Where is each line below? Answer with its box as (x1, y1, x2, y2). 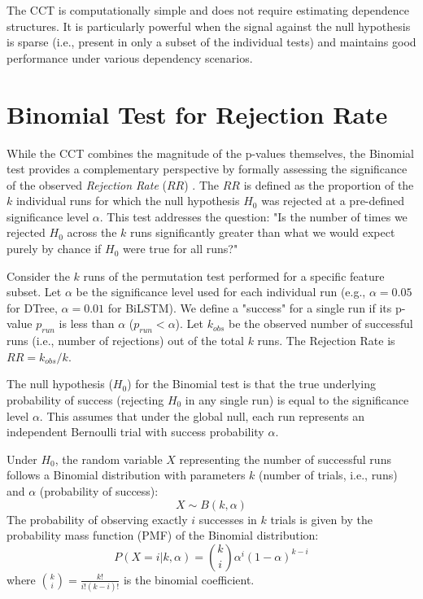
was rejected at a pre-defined (261, 192, 405, 209)
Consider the (7, 267, 70, 284)
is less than (59, 315, 115, 332)
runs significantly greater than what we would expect (129, 224, 395, 241)
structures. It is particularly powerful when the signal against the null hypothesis (7, 17, 411, 34)
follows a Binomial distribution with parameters (7, 466, 246, 483)
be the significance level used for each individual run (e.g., (76, 283, 366, 300)
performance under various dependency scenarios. (7, 49, 253, 66)
